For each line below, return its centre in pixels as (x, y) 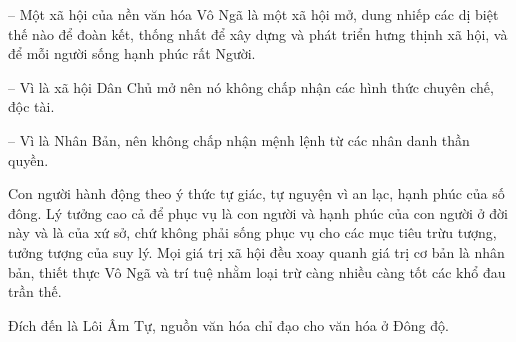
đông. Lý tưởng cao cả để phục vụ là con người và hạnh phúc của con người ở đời (258, 212)
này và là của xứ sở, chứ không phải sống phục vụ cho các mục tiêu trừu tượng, (252, 232)
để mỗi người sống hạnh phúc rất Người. (132, 53)
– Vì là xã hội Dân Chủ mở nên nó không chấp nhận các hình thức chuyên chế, (251, 86)
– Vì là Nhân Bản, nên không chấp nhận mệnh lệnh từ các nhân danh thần (239, 139)
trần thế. (35, 291)
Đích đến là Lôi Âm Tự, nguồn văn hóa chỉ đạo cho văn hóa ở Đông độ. (228, 324)
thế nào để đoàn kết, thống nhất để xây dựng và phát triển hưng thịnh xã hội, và (258, 33)
